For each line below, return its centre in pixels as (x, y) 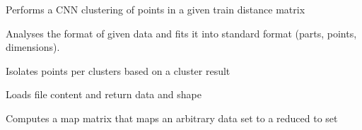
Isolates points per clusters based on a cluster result (118, 70)
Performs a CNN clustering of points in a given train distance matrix (156, 9)
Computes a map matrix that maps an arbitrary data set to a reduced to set (172, 118)
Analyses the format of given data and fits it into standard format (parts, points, (181, 33)
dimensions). (33, 47)
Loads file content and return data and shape (104, 94)
